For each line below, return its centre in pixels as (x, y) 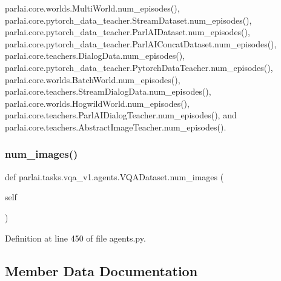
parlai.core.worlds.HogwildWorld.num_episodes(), (97, 103)
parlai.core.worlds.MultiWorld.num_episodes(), (92, 8)
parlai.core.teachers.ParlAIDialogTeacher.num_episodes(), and (121, 115)
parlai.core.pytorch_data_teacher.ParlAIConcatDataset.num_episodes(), (141, 43)
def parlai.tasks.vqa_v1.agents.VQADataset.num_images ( (114, 176)
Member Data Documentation (101, 270)
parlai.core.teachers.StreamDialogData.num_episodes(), (108, 91)
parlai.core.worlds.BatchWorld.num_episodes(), (93, 79)
